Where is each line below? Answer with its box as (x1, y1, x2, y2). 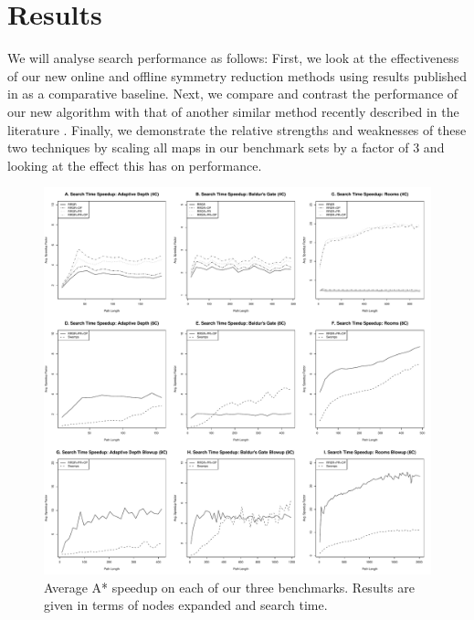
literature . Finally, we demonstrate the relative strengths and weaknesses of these (7, 120, 467, 139)
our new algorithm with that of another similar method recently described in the (7, 101, 459, 121)
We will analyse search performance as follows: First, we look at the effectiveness (7, 48, 459, 68)
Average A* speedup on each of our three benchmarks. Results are (44, 577, 415, 596)
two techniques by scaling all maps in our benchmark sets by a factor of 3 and (7, 138, 445, 157)
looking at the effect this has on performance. (7, 155, 262, 174)
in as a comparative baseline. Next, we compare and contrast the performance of (7, 84, 458, 103)
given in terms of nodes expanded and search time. (44, 595, 328, 615)
